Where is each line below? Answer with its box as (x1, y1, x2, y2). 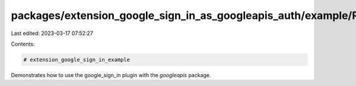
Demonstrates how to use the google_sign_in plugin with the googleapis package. (11, 71, 211, 78)
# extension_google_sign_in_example (23, 56, 131, 63)
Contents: (11, 40, 35, 47)
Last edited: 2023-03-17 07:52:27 (11, 30, 93, 37)
